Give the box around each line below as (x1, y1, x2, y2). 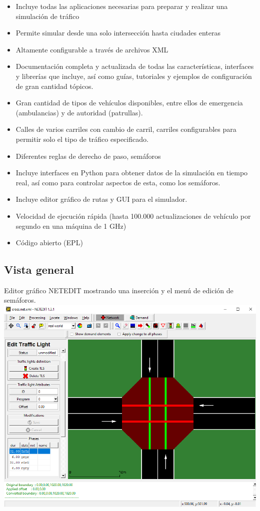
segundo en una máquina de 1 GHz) (15, 220, 126, 231)
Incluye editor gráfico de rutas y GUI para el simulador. (15, 194, 187, 204)
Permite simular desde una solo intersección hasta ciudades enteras (15, 27, 220, 38)
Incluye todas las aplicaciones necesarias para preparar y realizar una (15, 1, 228, 11)
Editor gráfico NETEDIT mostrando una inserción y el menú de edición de (4, 285, 233, 295)
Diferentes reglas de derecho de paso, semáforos (15, 150, 161, 161)
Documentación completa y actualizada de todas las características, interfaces (15, 61, 254, 71)
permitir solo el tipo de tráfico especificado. (15, 133, 148, 144)
